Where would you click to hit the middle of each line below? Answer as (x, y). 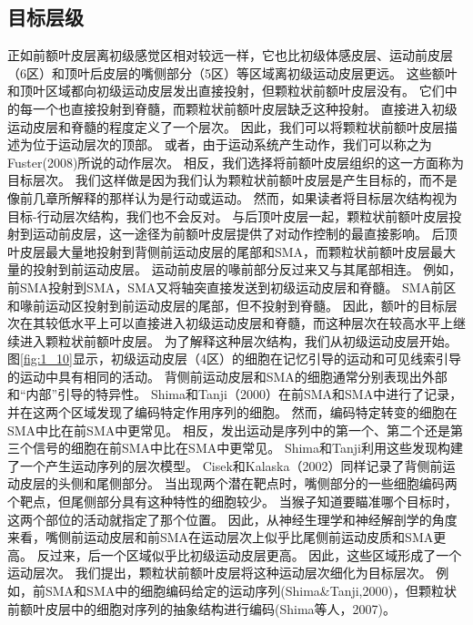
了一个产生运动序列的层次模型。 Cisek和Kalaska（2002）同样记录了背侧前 (225, 465)
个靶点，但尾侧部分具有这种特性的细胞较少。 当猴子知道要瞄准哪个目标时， (232, 502)
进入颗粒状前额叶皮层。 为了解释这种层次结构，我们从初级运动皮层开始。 (238, 340)
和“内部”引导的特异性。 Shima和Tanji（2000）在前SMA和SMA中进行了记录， (235, 394)
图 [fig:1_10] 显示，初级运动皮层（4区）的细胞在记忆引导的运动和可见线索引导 (234, 359)
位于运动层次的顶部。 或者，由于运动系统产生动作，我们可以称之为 (232, 144)
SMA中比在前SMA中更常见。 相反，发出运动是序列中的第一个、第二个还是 (229, 430)
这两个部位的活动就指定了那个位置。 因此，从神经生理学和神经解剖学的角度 (232, 519)
